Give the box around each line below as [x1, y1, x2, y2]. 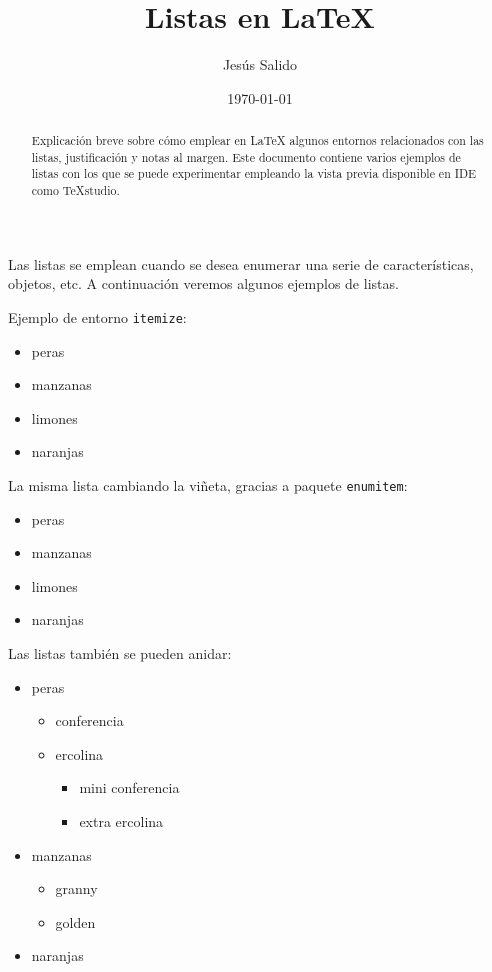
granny [55, 878, 98, 899]
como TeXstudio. [31, 182, 120, 199]
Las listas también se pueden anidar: [8, 642, 232, 663]
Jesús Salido [222, 54, 298, 75]
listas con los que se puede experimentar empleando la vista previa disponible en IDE [31, 165, 477, 182]
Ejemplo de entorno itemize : [8, 306, 187, 327]
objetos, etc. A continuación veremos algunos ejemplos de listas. [8, 273, 399, 294]
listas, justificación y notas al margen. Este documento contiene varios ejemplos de [31, 148, 461, 165]
